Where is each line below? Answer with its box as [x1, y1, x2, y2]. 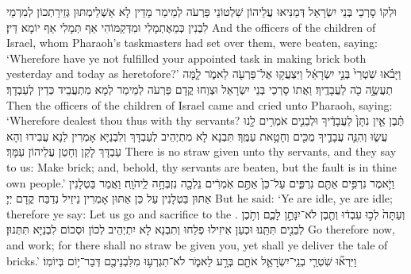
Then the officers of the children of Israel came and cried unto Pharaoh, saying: [6, 96, 393, 113]
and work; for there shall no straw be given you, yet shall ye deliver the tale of [6, 236, 388, 253]
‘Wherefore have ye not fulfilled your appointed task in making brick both [6, 49, 367, 66]
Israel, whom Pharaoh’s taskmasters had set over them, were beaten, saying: [6, 34, 378, 51]
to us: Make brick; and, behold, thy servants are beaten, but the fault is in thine [6, 158, 398, 175]
